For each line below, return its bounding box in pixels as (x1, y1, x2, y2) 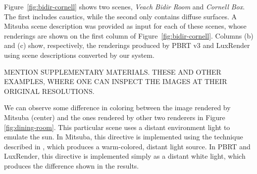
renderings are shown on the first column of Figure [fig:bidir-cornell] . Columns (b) (4, 30, 254, 41)
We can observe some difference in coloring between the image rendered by (4, 102, 231, 113)
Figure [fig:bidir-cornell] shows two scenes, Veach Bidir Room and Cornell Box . (4, 1, 245, 11)
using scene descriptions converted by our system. (4, 49, 154, 60)
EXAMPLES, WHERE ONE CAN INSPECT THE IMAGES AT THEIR (4, 76, 227, 87)
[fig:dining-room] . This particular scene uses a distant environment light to (4, 122, 230, 132)
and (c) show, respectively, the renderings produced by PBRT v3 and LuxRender (4, 40, 250, 50)
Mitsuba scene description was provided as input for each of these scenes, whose (4, 21, 247, 31)
